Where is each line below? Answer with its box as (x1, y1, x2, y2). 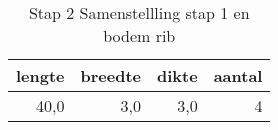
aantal (213, 64, 263, 87)
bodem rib (103, 24, 176, 47)
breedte (80, 64, 142, 87)
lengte (16, 64, 65, 87)
